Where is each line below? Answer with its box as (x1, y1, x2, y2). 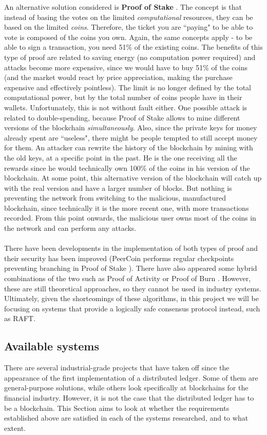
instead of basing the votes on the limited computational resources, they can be (4, 11, 253, 22)
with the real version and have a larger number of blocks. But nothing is (4, 182, 232, 193)
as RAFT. (4, 313, 36, 324)
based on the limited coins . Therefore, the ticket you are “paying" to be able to (4, 22, 253, 32)
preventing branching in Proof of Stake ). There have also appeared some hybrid (4, 263, 257, 273)
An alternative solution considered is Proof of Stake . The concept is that (4, 2, 242, 12)
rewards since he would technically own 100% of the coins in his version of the (4, 162, 250, 173)
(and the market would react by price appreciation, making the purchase (4, 72, 233, 83)
